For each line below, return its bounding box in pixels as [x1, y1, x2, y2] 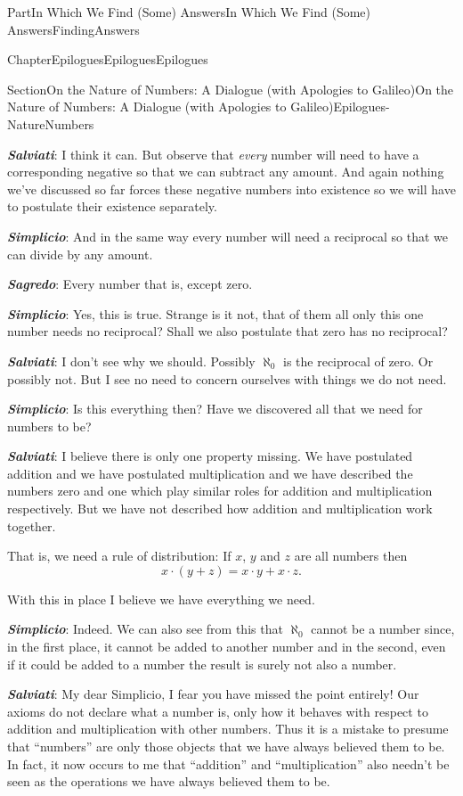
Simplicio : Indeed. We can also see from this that [7, 620, 283, 638]
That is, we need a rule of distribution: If [7, 546, 231, 565]
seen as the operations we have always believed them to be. [7, 772, 330, 791]
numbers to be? [7, 416, 92, 435]
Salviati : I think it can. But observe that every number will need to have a [7, 144, 419, 163]
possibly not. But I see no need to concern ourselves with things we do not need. [7, 369, 447, 388]
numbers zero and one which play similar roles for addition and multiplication [7, 481, 433, 500]
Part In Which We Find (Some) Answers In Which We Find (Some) [7, 3, 371, 21]
